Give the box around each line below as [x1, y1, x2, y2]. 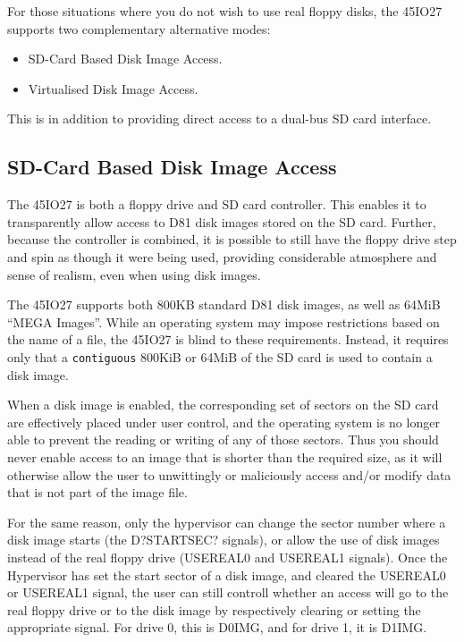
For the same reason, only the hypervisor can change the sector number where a [7, 512, 446, 531]
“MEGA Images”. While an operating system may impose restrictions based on [7, 312, 440, 331]
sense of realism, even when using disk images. [7, 265, 261, 283]
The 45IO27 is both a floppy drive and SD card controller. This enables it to [7, 195, 426, 214]
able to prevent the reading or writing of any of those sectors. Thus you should [7, 430, 439, 449]
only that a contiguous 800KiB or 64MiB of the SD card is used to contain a [7, 347, 433, 366]
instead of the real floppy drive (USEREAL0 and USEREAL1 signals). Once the [7, 547, 448, 566]
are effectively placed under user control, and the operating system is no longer [7, 412, 440, 431]
